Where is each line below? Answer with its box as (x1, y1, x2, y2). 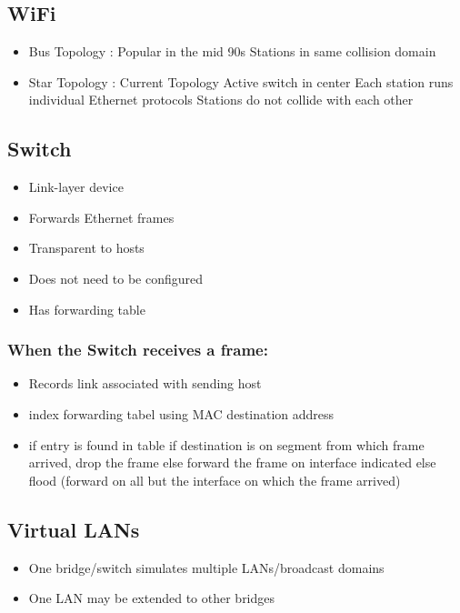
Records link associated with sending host (28, 374, 262, 393)
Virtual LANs (7, 515, 140, 543)
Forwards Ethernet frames (28, 207, 175, 226)
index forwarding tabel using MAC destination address (28, 404, 335, 423)
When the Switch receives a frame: (7, 338, 268, 361)
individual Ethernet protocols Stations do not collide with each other (28, 90, 414, 109)
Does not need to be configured (28, 268, 204, 287)
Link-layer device (28, 177, 124, 196)
